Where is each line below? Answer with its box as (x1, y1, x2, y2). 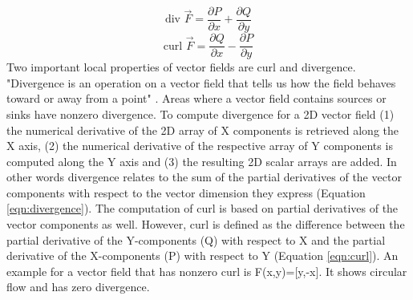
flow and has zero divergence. (6, 278, 150, 295)
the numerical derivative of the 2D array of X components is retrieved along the (6, 121, 399, 138)
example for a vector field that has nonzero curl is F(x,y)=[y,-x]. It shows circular (6, 262, 407, 279)
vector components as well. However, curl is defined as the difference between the (6, 216, 405, 233)
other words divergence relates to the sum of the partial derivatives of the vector (6, 168, 402, 185)
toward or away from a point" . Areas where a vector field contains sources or (6, 90, 387, 107)
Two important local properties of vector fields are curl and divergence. (6, 59, 356, 75)
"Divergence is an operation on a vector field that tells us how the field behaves (6, 74, 396, 91)
